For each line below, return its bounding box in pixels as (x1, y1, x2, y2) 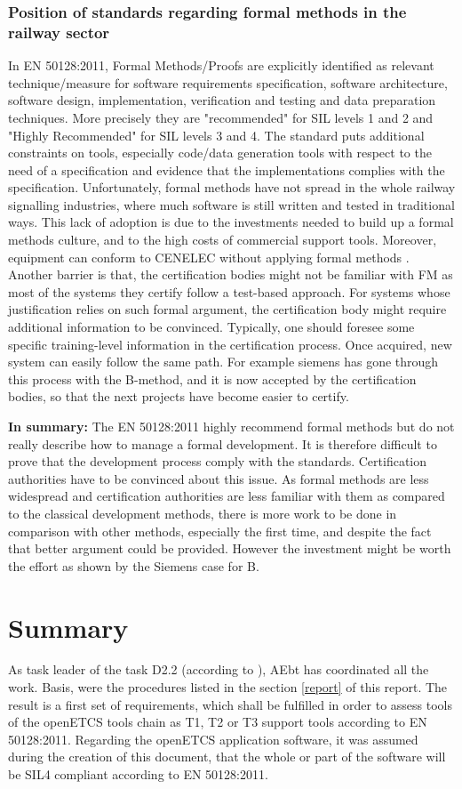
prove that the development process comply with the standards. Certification (8, 452, 427, 471)
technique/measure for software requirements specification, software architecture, (8, 73, 448, 92)
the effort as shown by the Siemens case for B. (8, 556, 259, 575)
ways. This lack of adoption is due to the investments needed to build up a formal (8, 213, 454, 231)
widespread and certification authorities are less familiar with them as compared (8, 487, 445, 505)
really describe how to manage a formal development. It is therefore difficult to (8, 434, 437, 453)
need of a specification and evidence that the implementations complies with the (8, 160, 445, 179)
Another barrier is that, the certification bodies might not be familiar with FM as (8, 265, 453, 284)
